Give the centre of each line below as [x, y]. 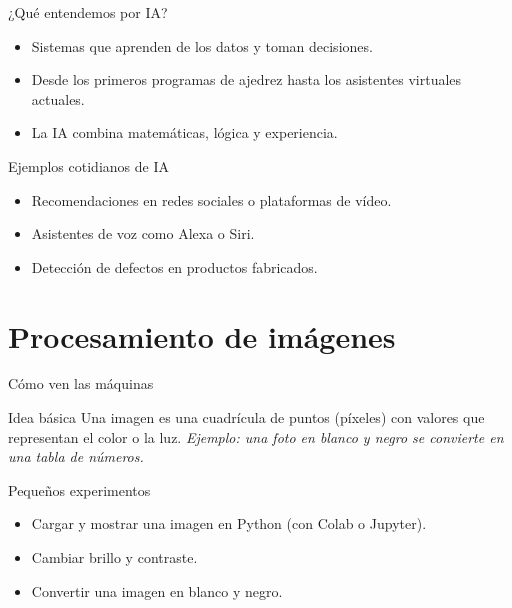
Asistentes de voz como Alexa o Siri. [143, 233]
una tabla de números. [76, 456]
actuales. [58, 98]
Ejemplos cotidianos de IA [88, 165]
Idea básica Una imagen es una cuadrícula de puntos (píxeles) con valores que [246, 417]
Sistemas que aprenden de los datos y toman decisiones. [202, 45]
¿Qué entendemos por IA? [88, 12]
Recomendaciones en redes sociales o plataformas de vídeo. [211, 199]
